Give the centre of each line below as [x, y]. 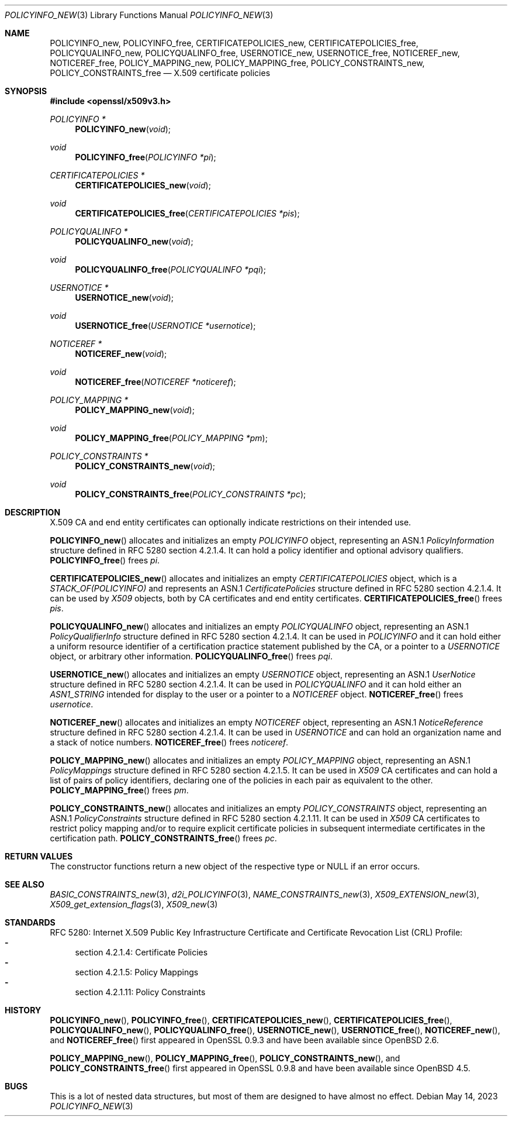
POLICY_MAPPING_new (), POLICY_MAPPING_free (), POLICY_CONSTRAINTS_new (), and [225, 1058]
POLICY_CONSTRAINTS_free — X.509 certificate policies [160, 73]
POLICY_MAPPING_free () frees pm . [119, 790]
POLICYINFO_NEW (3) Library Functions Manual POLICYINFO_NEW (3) [139, 15]
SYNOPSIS [26, 91]
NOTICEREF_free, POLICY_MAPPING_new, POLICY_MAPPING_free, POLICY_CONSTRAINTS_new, [237, 63]
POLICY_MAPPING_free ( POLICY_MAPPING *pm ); [171, 438]
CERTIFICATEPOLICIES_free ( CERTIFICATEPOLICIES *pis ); [187, 213]
